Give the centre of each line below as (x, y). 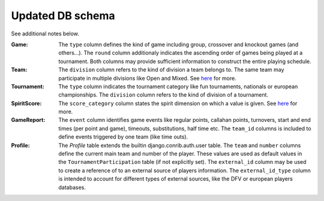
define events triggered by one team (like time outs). (123, 137)
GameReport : (28, 120)
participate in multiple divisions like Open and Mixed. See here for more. (147, 78)
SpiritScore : (26, 103)
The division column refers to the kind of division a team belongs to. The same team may (171, 70)
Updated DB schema (63, 16)
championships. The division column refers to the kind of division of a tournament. (163, 95)
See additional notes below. (45, 34)
